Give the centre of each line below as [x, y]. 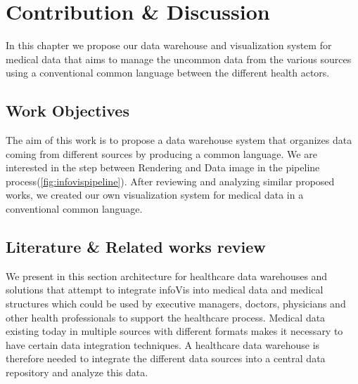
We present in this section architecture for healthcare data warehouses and [167, 276]
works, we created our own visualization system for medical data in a [155, 195]
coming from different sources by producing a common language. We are [161, 153]
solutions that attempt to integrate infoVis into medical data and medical [165, 290]
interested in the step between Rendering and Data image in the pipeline [163, 167]
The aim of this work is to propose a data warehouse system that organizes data [179, 140]
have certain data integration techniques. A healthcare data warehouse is [163, 344]
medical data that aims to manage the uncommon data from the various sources [179, 59]
